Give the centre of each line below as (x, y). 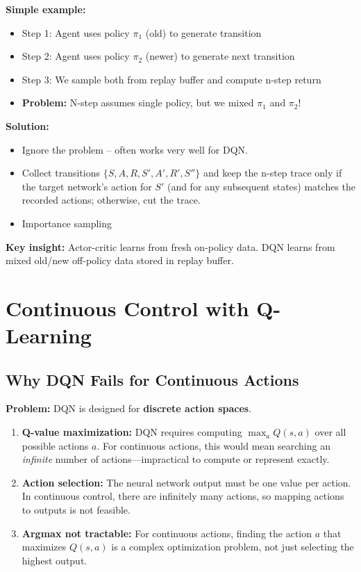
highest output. (54, 560)
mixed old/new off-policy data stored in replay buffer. (120, 260)
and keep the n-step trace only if (273, 173)
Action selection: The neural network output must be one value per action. (186, 482)
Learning (49, 335)
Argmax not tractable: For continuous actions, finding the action (167, 533)
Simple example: (46, 9)
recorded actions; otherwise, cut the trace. (111, 200)
